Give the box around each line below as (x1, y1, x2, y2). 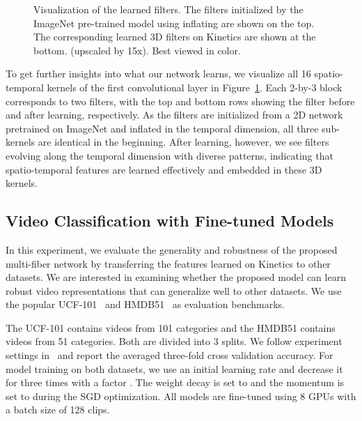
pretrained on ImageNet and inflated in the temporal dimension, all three (6, 121, 319, 135)
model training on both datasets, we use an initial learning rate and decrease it (6, 361, 343, 376)
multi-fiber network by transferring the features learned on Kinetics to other (6, 256, 331, 270)
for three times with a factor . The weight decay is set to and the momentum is (6, 375, 345, 390)
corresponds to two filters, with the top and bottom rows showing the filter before (6, 93, 355, 108)
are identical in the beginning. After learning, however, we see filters (38, 135, 329, 149)
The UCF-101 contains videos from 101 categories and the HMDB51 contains (6, 320, 336, 335)
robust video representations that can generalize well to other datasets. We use (6, 283, 342, 298)
